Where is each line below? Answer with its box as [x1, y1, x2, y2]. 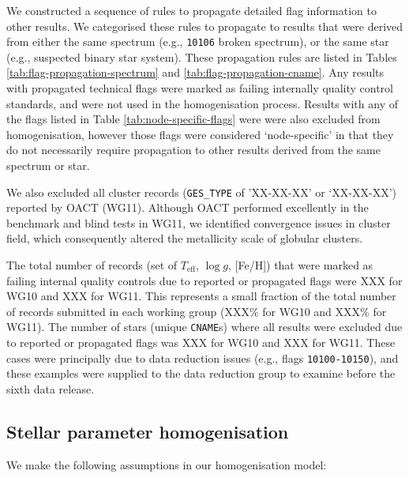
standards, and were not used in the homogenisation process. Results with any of [6, 95, 398, 111]
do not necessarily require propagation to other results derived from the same [6, 141, 381, 158]
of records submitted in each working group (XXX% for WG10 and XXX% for [6, 303, 387, 319]
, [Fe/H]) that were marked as [228, 257, 373, 273]
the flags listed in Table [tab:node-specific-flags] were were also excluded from [6, 111, 381, 127]
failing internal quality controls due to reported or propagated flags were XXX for [6, 272, 403, 288]
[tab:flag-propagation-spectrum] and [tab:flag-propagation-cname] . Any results [6, 64, 385, 81]
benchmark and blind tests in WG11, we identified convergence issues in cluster [6, 214, 391, 231]
